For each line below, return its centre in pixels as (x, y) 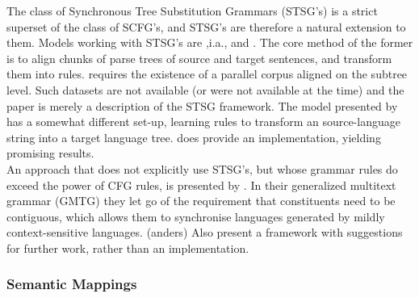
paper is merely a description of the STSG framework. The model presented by (202, 105)
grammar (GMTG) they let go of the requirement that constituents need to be (201, 201)
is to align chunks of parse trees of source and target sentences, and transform (199, 58)
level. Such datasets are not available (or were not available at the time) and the (205, 89)
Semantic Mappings (72, 284)
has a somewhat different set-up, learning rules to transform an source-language (203, 122)
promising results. (50, 153)
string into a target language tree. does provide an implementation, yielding (194, 137)
